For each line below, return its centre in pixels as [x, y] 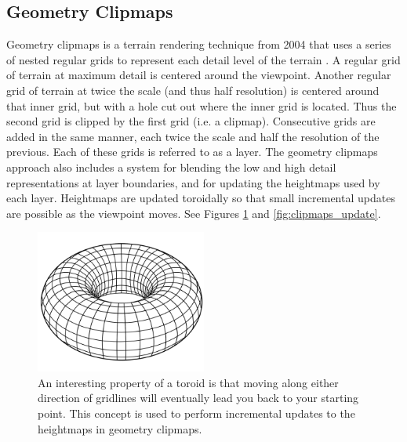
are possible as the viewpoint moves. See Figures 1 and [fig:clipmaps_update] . [194, 213]
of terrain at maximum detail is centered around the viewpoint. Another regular [199, 75]
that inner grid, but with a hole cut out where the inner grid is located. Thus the [202, 105]
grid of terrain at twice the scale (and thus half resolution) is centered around [193, 90]
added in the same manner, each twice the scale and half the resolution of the [193, 136]
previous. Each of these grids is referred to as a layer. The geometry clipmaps [192, 152]
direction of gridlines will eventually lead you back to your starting [198, 398]
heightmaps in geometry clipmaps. [120, 428]
